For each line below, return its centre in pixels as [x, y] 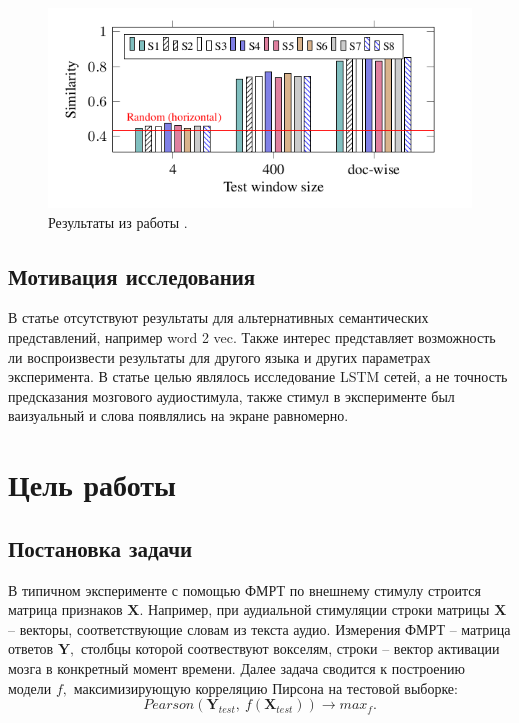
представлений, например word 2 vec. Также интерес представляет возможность [252, 337]
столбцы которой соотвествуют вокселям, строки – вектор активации [290, 648]
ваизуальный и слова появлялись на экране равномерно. [178, 415]
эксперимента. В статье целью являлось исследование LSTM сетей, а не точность [258, 376]
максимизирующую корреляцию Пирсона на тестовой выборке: [265, 687]
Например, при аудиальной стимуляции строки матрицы [319, 609]
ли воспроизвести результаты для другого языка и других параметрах [219, 356]
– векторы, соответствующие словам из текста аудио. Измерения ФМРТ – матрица [259, 628]
